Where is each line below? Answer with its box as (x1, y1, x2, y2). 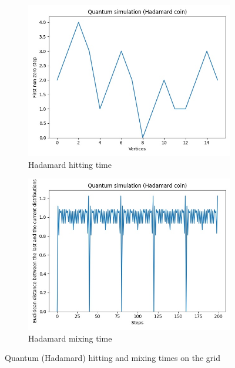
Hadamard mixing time (28, 332, 112, 344)
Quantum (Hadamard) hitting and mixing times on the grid (5, 352, 220, 364)
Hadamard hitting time (28, 158, 112, 170)
